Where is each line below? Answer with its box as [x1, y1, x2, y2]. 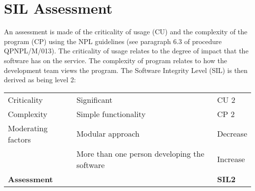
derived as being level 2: [4, 74, 76, 85]
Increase [217, 153, 245, 165]
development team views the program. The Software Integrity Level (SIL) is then [4, 65, 248, 75]
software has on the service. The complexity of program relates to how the [4, 55, 228, 65]
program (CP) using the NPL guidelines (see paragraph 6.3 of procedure [4, 36, 222, 46]
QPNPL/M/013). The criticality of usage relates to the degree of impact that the [4, 46, 249, 56]
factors [8, 133, 31, 145]
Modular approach [76, 128, 140, 140]
